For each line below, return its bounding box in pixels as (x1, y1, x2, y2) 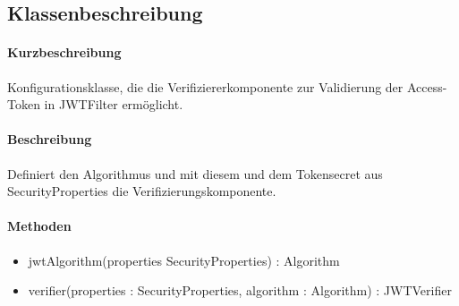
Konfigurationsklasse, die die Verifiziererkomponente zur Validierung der (7, 77, 404, 96)
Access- (406, 77, 447, 96)
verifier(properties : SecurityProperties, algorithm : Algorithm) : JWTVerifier (28, 281, 452, 300)
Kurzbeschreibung (7, 43, 122, 62)
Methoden (7, 217, 72, 235)
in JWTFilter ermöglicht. (44, 95, 183, 114)
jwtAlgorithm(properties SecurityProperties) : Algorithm (28, 251, 340, 269)
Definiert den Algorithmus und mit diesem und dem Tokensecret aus (7, 164, 383, 183)
